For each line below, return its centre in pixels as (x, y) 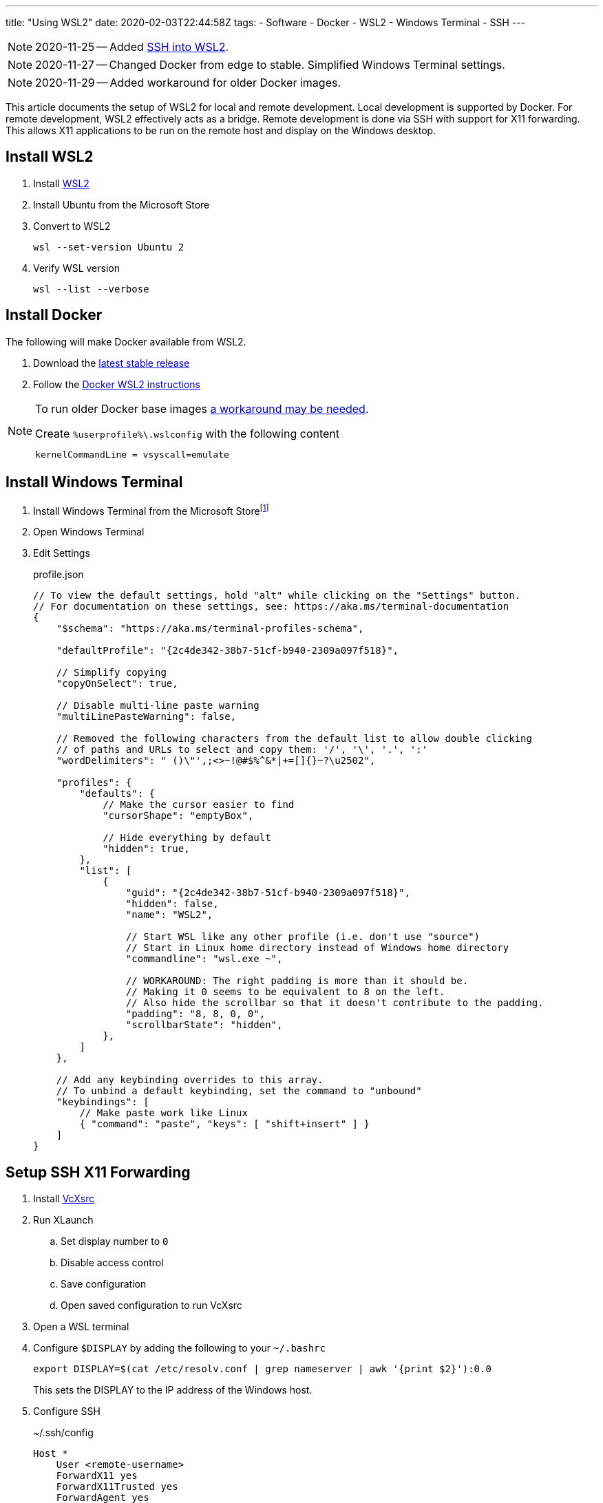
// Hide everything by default (187, 838)
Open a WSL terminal (81, 1327)
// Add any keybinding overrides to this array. (190, 1080)
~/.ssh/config (63, 1433)
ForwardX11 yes (97, 1476)
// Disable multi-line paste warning (158, 706)
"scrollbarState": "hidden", (204, 1025)
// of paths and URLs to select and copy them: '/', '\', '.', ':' (242, 750)
